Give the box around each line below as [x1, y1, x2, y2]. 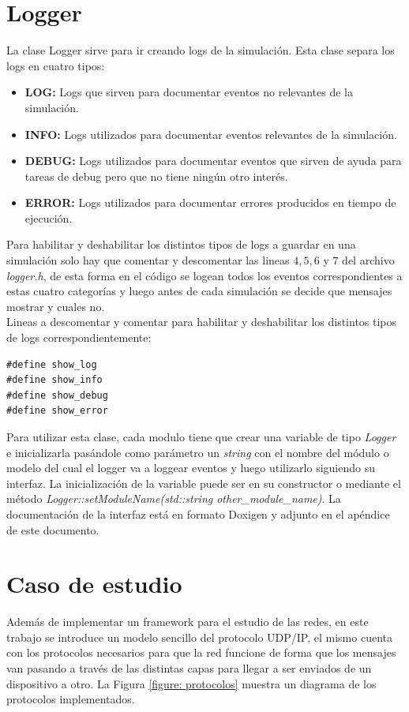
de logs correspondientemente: [6, 329, 152, 346]
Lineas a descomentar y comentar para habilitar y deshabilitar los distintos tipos [6, 313, 397, 330]
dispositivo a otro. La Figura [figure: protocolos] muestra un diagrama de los [6, 675, 377, 691]
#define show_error [6, 405, 108, 417]
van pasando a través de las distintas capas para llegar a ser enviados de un [6, 660, 372, 676]
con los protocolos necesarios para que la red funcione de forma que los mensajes [6, 644, 396, 661]
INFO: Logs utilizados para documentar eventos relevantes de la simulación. [24, 126, 397, 142]
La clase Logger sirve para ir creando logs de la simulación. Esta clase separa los [6, 42, 395, 58]
